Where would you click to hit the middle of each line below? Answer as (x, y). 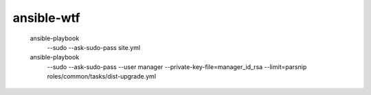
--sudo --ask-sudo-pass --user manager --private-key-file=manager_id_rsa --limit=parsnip (177, 67)
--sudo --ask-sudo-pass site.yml (94, 47)
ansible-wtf (46, 18)
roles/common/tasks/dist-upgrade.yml (102, 77)
